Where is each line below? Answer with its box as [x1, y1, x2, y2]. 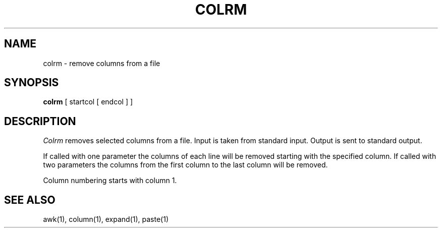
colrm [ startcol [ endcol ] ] [43, 97, 133, 106]
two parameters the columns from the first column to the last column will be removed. [43, 160, 328, 169]
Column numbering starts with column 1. [43, 176, 177, 185]
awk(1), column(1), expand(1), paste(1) [43, 215, 169, 224]
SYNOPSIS [4, 76, 59, 89]
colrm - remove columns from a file [43, 59, 160, 68]
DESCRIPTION [4, 114, 76, 128]
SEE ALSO [4, 193, 56, 206]
